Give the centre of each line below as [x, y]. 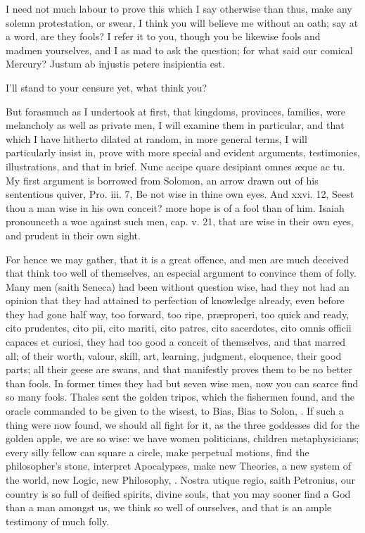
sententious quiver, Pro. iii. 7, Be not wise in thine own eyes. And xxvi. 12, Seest [180, 194]
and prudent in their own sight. [73, 235]
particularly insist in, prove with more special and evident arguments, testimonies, [183, 152]
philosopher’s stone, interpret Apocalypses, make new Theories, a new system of [179, 466]
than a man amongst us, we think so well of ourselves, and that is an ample [169, 507]
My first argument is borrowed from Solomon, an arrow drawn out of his [162, 180]
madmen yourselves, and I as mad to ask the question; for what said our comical [179, 50]
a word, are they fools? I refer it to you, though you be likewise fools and [163, 36]
